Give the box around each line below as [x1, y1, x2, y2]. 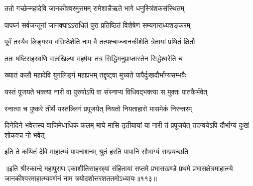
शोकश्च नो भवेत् [4, 129, 45, 140]
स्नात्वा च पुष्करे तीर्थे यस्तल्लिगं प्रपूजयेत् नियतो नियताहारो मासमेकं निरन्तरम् [4, 103, 192, 113]
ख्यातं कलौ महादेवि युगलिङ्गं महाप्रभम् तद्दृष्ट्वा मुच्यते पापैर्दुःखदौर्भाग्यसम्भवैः [4, 70, 186, 80]
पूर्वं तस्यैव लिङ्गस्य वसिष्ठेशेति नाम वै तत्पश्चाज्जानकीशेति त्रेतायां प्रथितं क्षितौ [4, 36, 195, 47]
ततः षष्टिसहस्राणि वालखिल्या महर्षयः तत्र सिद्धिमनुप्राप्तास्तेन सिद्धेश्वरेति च [4, 53, 183, 63]
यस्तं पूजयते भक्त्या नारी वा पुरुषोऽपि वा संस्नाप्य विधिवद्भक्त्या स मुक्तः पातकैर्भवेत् [4, 86, 208, 96]
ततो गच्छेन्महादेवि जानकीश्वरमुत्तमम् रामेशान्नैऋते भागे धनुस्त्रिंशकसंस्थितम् [4, 3, 184, 13]
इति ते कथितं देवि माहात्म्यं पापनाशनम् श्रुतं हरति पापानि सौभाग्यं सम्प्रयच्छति [4, 146, 188, 157]
